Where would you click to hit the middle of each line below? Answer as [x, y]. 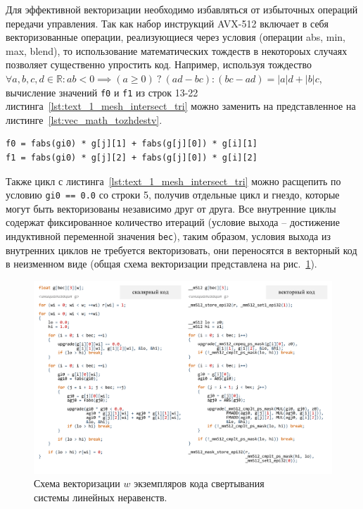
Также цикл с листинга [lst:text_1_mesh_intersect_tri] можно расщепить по [173, 181]
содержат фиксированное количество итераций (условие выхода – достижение [173, 222]
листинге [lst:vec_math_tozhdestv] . [84, 119]
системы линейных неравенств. [101, 497]
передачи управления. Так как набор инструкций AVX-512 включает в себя [167, 23]
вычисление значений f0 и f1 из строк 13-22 [102, 92]
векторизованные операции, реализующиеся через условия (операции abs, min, [176, 37]
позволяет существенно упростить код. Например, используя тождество [159, 64]
